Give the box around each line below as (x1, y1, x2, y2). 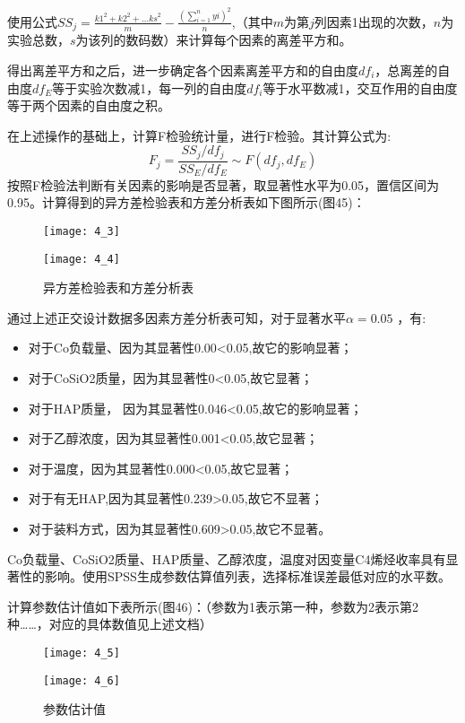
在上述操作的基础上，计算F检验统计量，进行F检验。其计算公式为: (7, 126, 392, 144)
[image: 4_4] (43, 252, 120, 266)
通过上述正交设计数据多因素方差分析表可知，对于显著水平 (7, 308, 346, 327)
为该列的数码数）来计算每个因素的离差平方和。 (75, 30, 352, 49)
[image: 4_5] (43, 647, 120, 659)
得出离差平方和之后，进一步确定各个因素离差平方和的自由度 (7, 60, 358, 79)
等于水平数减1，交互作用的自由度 (263, 78, 458, 97)
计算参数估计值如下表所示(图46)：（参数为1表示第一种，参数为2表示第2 (7, 597, 418, 615)
